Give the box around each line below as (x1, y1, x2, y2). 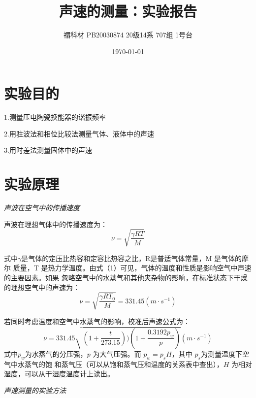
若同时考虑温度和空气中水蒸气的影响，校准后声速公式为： (4, 316, 190, 326)
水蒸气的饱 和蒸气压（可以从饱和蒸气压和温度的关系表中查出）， (17, 359, 224, 369)
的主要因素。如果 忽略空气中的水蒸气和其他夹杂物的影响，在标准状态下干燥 (4, 272, 248, 283)
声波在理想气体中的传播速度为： (4, 219, 107, 229)
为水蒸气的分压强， (25, 349, 87, 359)
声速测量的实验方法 (4, 385, 66, 396)
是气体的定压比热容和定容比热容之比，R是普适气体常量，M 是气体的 (21, 253, 242, 263)
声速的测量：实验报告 (59, 1, 197, 21)
